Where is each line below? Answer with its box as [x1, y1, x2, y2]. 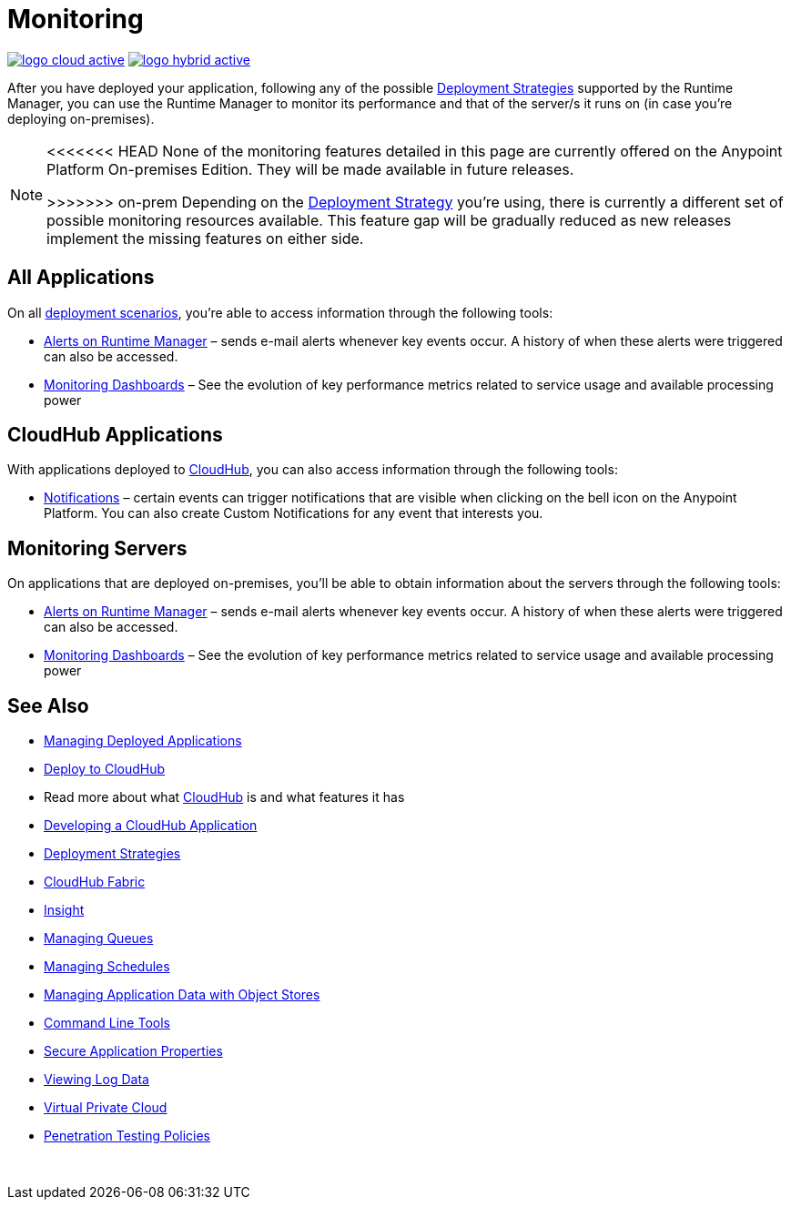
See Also [7, 694, 89, 717]
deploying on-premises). [7, 110, 155, 127]
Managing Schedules [44, 958, 170, 975]
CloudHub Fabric [44, 874, 146, 890]
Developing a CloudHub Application [44, 817, 258, 834]
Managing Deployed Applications [44, 733, 242, 749]
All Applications [7, 266, 155, 289]
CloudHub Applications [7, 423, 223, 447]
